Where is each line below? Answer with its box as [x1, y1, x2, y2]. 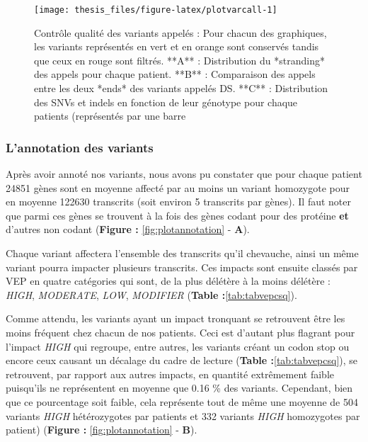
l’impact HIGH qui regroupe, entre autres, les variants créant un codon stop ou [6, 339, 350, 353]
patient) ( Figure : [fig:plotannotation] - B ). [6, 422, 197, 437]
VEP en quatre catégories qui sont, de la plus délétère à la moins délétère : [6, 273, 330, 288]
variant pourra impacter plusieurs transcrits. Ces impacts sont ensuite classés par [6, 259, 358, 274]
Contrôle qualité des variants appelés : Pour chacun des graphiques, [34, 25, 327, 40]
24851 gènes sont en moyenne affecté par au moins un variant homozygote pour [6, 180, 350, 195]
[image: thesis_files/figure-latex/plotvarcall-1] [34, 5, 277, 15]
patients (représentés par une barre [34, 108, 186, 123]
